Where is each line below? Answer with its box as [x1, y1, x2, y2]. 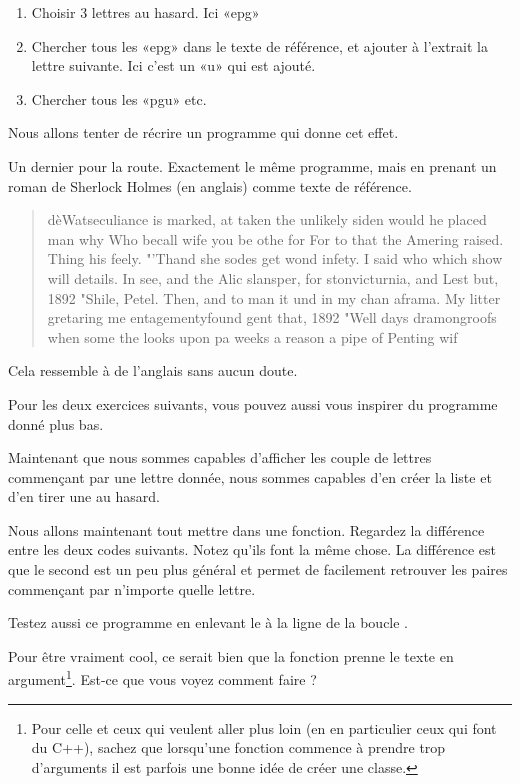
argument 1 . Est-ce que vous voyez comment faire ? [8, 666, 317, 690]
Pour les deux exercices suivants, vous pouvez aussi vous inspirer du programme [8, 393, 498, 414]
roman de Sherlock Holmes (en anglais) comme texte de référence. [8, 175, 412, 196]
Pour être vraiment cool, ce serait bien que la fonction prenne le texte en [8, 645, 454, 666]
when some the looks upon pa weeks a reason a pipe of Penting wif [47, 326, 458, 347]
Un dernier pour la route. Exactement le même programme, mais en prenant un [8, 155, 497, 176]
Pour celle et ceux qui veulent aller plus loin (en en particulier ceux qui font [31, 717, 497, 738]
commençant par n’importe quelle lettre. [8, 578, 256, 599]
